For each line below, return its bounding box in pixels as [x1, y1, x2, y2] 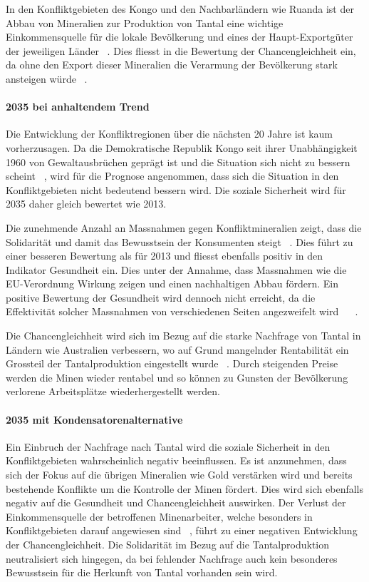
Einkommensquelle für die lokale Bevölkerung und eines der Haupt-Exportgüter [6, 29, 353, 44]
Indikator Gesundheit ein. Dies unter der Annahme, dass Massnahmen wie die [6, 262, 347, 277]
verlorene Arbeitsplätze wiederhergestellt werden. [6, 384, 220, 399]
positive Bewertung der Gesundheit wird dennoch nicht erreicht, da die [6, 290, 316, 305]
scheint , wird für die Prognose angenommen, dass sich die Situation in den [6, 168, 339, 183]
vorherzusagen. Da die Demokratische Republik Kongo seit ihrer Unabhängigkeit [6, 140, 358, 155]
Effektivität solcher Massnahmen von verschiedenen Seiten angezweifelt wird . [6, 304, 358, 319]
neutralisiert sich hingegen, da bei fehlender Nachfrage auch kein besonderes [6, 551, 338, 566]
